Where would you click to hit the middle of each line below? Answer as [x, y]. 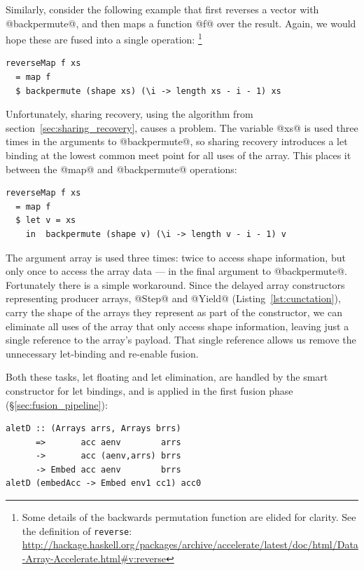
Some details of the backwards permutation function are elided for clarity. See [189, 517]
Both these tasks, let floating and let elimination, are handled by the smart [167, 377]
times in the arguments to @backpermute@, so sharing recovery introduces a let [177, 141]
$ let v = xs [46, 220]
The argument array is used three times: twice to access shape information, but [176, 257]
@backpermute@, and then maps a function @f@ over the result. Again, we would [181, 23]
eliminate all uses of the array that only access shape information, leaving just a [177, 326]
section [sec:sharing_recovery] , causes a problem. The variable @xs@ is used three [182, 127]
